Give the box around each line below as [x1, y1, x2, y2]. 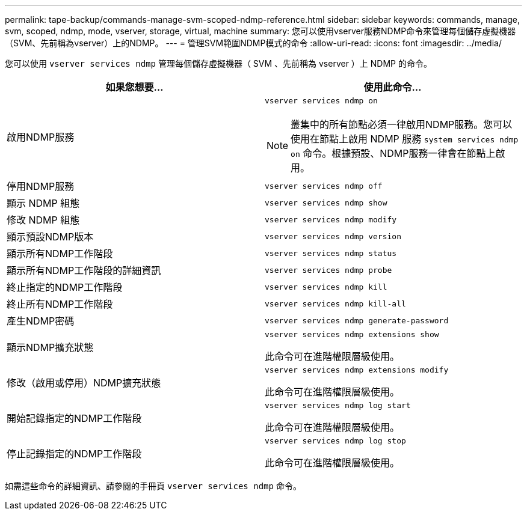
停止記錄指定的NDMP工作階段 [7, 447, 142, 460]
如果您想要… [105, 81, 164, 93]
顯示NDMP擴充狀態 [7, 341, 94, 353]
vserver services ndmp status [265, 248, 397, 258]
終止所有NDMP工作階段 [7, 298, 113, 310]
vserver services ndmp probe [265, 265, 392, 275]
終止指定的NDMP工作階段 [7, 281, 123, 293]
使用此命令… [363, 81, 422, 93]
